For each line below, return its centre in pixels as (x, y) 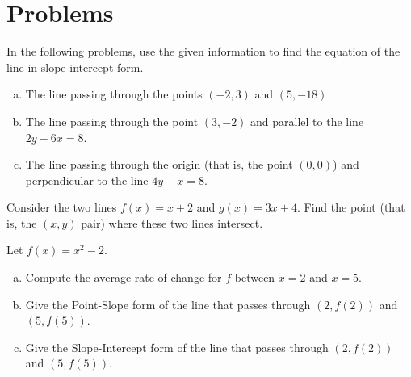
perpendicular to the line (87, 180)
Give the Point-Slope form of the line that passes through (168, 304)
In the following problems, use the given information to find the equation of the (203, 51)
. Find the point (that (351, 207)
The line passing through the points (114, 94)
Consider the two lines (62, 207)
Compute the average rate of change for (124, 277)
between (255, 277)
